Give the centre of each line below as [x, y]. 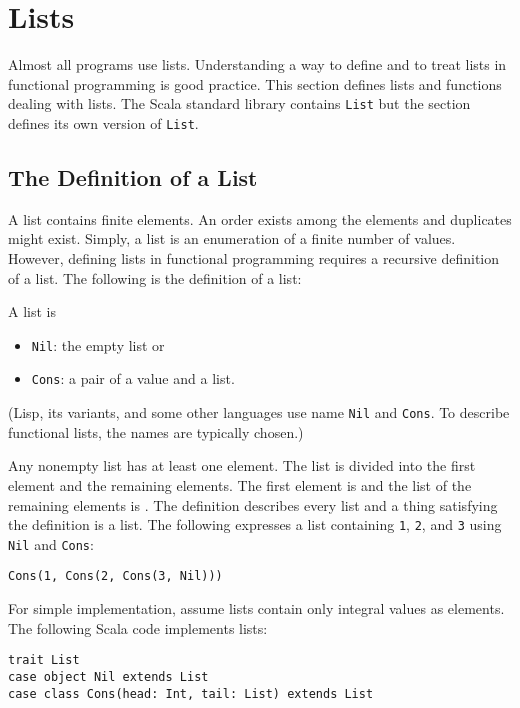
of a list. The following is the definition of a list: [155, 277]
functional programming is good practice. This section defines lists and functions [255, 83]
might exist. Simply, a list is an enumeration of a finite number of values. [232, 238]
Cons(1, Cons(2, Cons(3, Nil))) [115, 576]
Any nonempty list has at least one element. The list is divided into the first [242, 465]
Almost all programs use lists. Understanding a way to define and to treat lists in [257, 64]
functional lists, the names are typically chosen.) [156, 431]
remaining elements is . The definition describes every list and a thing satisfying [253, 504]
